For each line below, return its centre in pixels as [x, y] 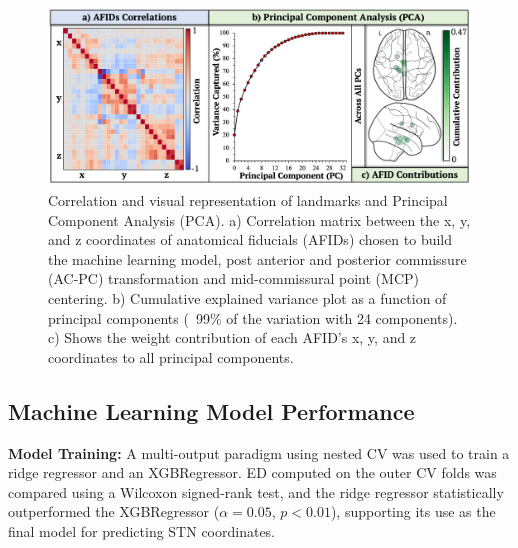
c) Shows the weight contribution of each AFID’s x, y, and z [232, 337]
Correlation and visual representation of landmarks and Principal [248, 200]
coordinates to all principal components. [171, 356]
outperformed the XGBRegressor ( [114, 511]
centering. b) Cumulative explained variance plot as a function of [247, 298]
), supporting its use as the [413, 511]
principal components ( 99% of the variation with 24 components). [253, 317]
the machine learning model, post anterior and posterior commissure [257, 258]
